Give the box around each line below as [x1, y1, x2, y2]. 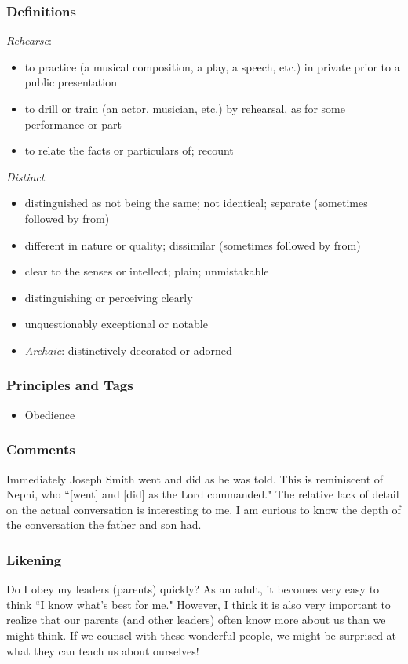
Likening [6, 549, 62, 569]
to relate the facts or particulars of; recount [24, 142, 234, 159]
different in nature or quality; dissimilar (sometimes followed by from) [24, 236, 361, 253]
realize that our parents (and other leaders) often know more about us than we [6, 611, 386, 628]
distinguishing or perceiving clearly [24, 289, 193, 305]
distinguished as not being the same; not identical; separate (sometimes [24, 195, 368, 211]
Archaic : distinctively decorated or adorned [24, 341, 232, 358]
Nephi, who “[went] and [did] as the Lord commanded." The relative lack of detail [6, 486, 399, 502]
